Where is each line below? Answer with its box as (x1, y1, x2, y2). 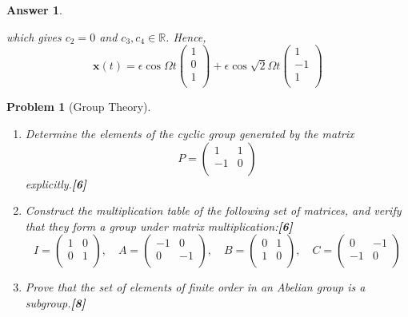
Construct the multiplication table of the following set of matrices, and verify (25, 202, 402, 219)
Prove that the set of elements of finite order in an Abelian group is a (25, 279, 366, 295)
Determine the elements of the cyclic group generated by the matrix (25, 125, 354, 141)
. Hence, (166, 28, 206, 45)
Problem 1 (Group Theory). (6, 98, 151, 115)
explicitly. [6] (25, 175, 87, 192)
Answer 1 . (6, 2, 62, 18)
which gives (6, 28, 62, 45)
